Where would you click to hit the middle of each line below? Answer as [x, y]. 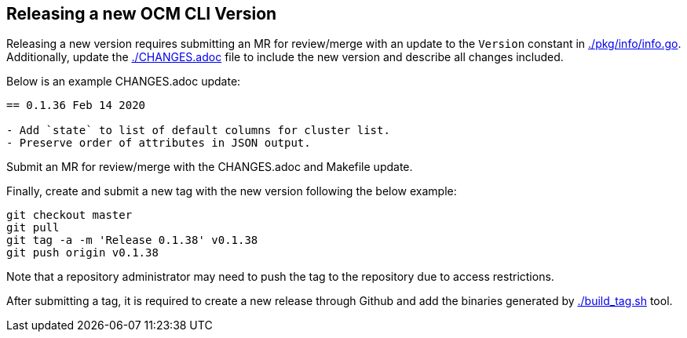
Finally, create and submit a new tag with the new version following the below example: [232, 191]
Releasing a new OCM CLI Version [142, 14]
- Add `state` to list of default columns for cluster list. [198, 131]
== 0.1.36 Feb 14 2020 [76, 105]
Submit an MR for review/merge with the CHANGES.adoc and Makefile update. [210, 167]
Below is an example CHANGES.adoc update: [124, 82]
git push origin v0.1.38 [82, 253]
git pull [33, 228]
